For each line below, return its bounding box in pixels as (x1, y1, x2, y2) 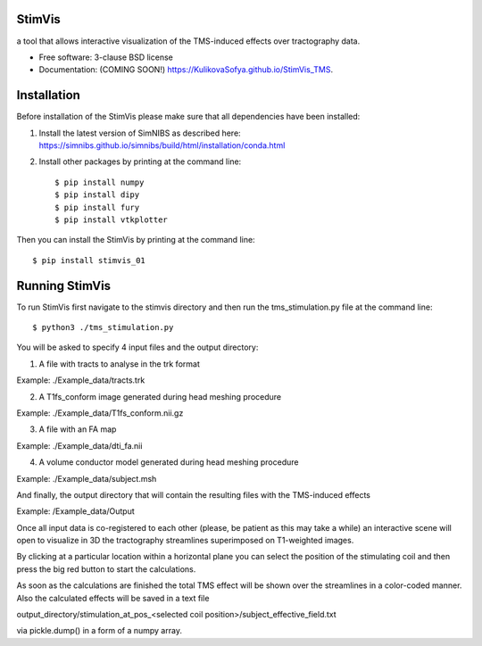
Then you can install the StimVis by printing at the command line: (16, 235, 255, 245)
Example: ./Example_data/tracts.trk (16, 375, 145, 385)
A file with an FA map (38, 424, 117, 435)
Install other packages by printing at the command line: (38, 156, 242, 167)
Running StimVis (16, 277, 112, 294)
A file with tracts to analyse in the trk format (38, 358, 200, 369)
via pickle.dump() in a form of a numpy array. (16, 625, 183, 636)
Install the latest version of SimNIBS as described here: (38, 128, 241, 138)
